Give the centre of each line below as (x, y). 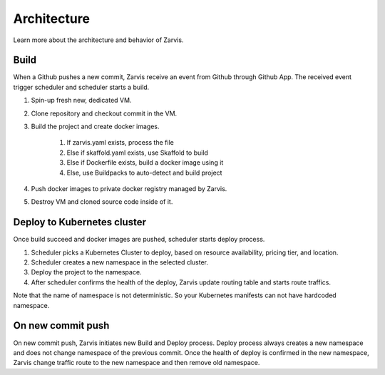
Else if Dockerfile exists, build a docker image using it (145, 163)
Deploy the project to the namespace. (86, 272)
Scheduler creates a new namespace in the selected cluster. (120, 262)
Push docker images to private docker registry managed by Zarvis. (129, 188)
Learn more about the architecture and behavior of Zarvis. (98, 40)
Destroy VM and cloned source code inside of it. (102, 202)
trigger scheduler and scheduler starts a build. (81, 87)
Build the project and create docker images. (95, 127)
